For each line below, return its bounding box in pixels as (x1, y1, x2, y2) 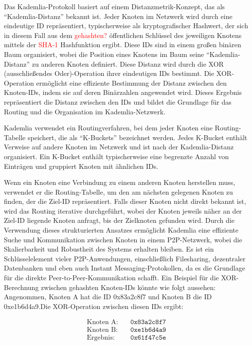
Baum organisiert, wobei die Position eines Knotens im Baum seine (4, 49, 204, 59)
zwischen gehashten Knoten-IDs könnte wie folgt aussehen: (41, 282, 216, 292)
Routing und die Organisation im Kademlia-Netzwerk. (4, 106, 166, 116)
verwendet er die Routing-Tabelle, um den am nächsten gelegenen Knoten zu (4, 186, 233, 197)
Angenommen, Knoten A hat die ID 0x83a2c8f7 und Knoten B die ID (4, 291, 212, 302)
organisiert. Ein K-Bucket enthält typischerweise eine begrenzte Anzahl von (4, 151, 229, 161)
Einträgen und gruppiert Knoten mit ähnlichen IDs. (4, 161, 159, 171)
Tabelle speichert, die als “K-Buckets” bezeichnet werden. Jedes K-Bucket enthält (4, 132, 248, 142)
